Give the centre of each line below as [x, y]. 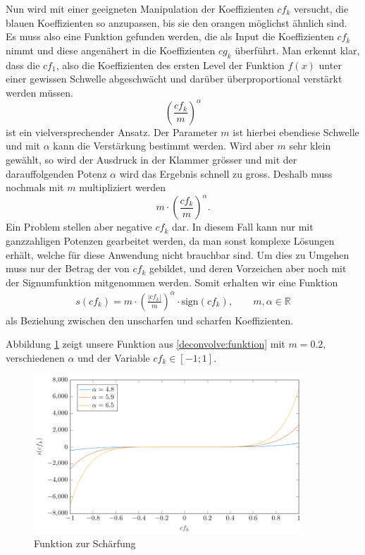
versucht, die [321, 8]
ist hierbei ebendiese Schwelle [296, 132]
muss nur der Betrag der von [68, 268]
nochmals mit [35, 187]
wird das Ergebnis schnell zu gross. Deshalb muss [226, 173]
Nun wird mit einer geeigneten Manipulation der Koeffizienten [140, 8]
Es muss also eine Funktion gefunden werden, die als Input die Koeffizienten [170, 36]
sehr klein [310, 146]
